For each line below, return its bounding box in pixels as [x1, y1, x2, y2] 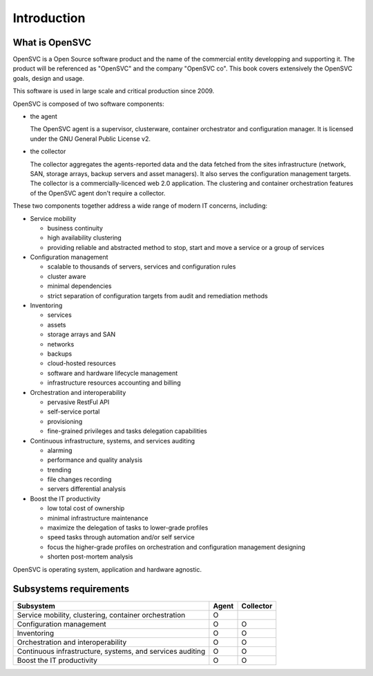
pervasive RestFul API [47, 398, 110, 406]
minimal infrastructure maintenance [47, 514, 149, 522]
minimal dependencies [47, 282, 112, 290]
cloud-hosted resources [47, 359, 117, 367]
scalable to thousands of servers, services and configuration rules [47, 262, 236, 271]
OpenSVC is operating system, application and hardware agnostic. [12, 565, 202, 573]
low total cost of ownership [47, 504, 125, 512]
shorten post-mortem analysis [47, 552, 133, 561]
